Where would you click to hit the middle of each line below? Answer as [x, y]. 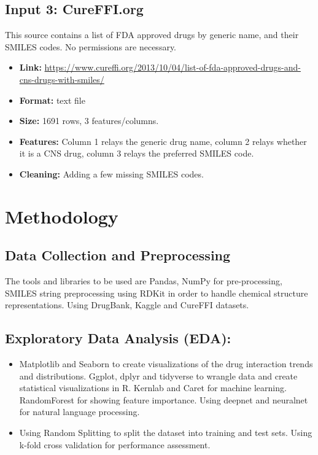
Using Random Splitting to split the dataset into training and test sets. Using [166, 433]
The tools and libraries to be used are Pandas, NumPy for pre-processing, [144, 281]
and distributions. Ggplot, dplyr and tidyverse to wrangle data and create [158, 375]
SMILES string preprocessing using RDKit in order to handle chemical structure [157, 293]
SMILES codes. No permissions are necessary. [91, 46]
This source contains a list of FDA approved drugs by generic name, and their [152, 35]
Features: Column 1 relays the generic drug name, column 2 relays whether [163, 141]
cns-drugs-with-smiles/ [62, 79]
